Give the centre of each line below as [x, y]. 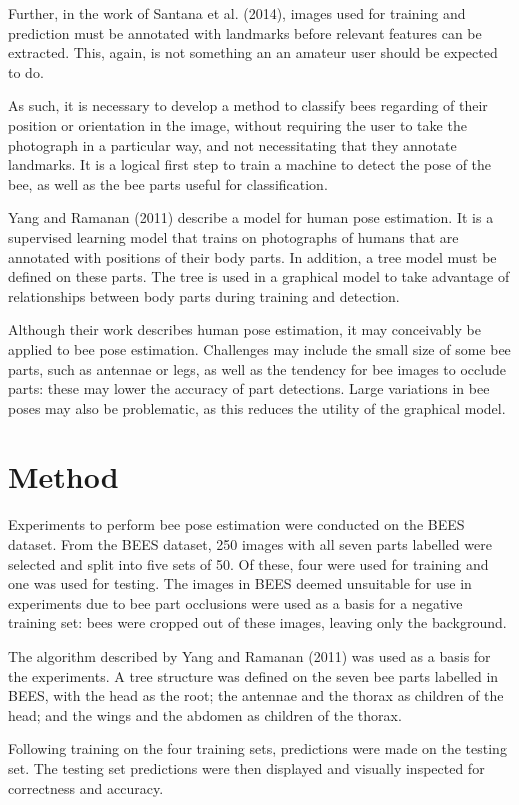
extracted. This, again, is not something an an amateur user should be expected [253, 52]
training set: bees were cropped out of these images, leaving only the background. [257, 622]
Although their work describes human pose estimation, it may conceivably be [244, 329]
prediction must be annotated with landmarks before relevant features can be [245, 32]
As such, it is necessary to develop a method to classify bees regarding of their [248, 105]
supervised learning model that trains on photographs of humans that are [233, 236]
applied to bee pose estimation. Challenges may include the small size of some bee [259, 348]
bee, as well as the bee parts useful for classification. [168, 183]
